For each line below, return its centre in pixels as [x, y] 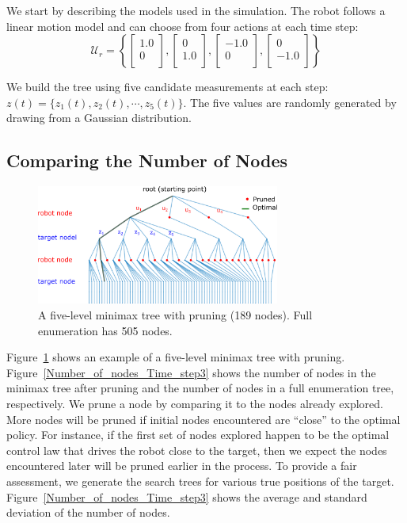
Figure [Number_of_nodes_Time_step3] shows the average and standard [187, 496]
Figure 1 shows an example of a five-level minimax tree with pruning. [176, 357]
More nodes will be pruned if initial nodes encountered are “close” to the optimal [203, 419]
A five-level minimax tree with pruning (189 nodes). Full [175, 314]
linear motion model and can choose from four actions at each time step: [183, 26]
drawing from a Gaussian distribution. [99, 118]
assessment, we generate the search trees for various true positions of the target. [200, 481]
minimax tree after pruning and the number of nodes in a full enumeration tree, [200, 388]
